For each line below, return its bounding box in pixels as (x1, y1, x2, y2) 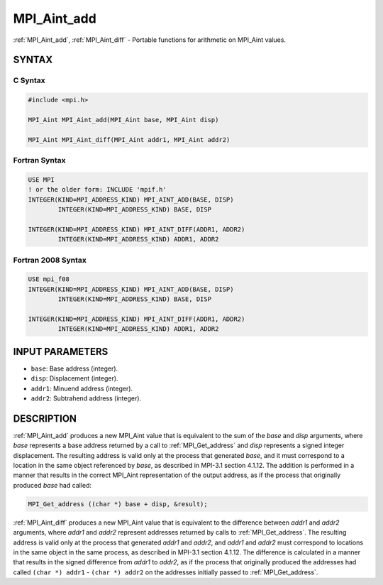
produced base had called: (13, 481, 92, 489)
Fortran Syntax (13, 155, 66, 165)
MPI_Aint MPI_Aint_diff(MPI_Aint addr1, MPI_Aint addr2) (28, 136, 231, 143)
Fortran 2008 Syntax (13, 255, 87, 265)
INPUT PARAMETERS (13, 345, 109, 358)
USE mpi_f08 (28, 275, 70, 283)
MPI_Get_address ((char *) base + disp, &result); (28, 500, 209, 508)
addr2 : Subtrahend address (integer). (30, 394, 142, 403)
